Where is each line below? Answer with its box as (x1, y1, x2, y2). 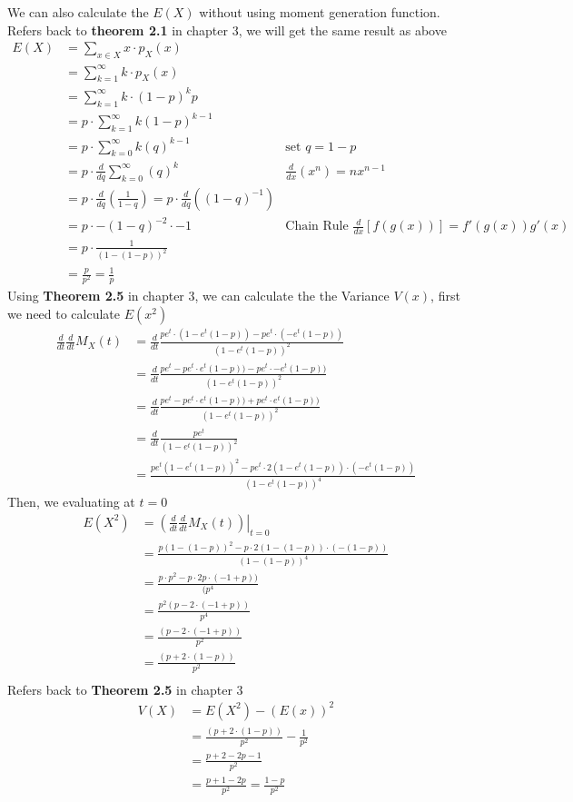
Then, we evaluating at (7, 492, 135, 511)
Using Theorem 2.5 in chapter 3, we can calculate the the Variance (7, 286, 390, 305)
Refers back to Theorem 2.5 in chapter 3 (7, 679, 243, 698)
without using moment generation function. (199, 3, 440, 21)
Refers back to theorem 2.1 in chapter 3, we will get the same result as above (7, 20, 447, 39)
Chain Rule (285, 220, 349, 233)
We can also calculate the (7, 3, 149, 21)
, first (430, 286, 460, 305)
